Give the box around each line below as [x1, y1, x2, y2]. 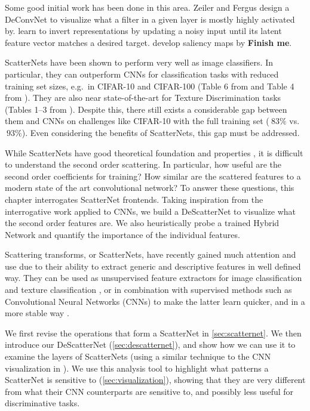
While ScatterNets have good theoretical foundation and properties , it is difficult [5, 146, 303, 159]
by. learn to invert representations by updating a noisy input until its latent [5, 24, 282, 37]
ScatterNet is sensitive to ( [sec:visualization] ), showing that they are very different [5, 373, 306, 386]
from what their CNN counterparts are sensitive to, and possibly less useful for [5, 385, 294, 397]
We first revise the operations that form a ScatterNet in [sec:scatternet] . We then [5, 326, 302, 339]
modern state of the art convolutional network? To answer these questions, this [5, 181, 294, 194]
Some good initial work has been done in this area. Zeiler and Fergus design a [5, 1, 290, 13]
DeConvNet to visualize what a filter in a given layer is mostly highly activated [5, 13, 295, 25]
